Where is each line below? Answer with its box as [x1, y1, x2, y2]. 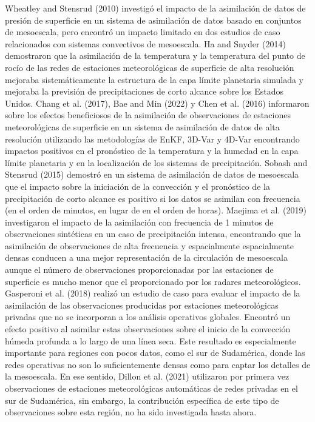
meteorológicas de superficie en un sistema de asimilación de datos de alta [5, 120, 280, 133]
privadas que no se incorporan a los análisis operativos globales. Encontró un [5, 310, 291, 323]
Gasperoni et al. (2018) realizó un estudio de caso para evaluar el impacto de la [5, 287, 300, 300]
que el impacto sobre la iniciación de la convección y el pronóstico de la [5, 179, 270, 192]
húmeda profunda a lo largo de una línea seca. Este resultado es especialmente [5, 334, 296, 347]
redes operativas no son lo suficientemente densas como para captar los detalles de [5, 358, 311, 370]
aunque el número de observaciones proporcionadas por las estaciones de [5, 263, 274, 276]
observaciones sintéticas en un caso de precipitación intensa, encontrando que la [5, 227, 301, 240]
